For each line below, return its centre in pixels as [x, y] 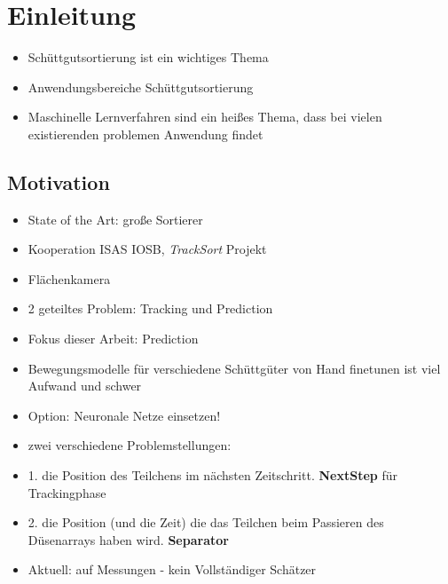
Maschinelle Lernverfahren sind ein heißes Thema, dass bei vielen [205, 117]
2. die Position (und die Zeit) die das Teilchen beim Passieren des [206, 522]
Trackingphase [67, 492]
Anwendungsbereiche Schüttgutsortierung [141, 87]
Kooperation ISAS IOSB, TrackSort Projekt [147, 249]
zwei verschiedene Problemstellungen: [130, 445]
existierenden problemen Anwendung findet [145, 134]
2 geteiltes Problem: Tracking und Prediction [150, 308]
